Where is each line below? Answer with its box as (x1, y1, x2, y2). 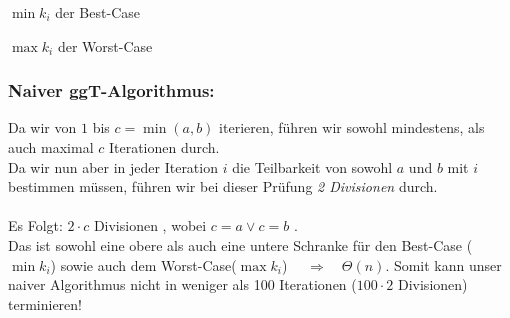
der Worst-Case (57, 35, 153, 56)
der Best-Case (55, 2, 140, 22)
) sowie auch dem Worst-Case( (50, 254, 237, 275)
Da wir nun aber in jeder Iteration (8, 156, 218, 177)
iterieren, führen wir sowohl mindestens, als (219, 117, 485, 138)
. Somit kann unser (385, 254, 502, 275)
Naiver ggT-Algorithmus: (8, 78, 215, 103)
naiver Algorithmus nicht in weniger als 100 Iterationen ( (8, 274, 357, 295)
